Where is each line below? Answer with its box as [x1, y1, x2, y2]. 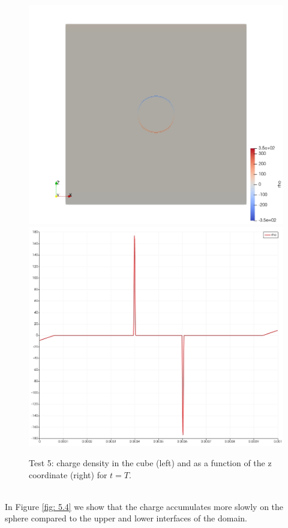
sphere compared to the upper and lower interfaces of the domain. [5, 512, 248, 524]
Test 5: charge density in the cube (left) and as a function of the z [29, 457, 272, 469]
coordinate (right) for [29, 468, 107, 481]
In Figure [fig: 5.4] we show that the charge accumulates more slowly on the [5, 500, 284, 512]
